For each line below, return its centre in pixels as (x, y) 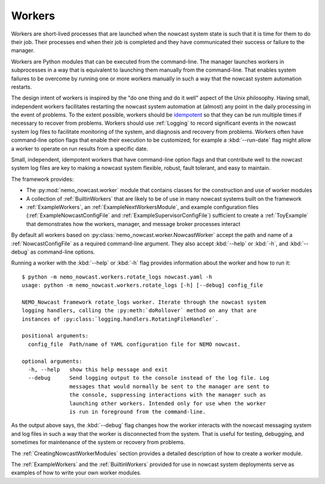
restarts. (22, 87)
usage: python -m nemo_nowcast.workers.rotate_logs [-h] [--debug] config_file (142, 285)
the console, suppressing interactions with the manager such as (168, 395)
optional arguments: (52, 361)
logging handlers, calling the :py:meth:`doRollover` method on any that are (139, 311)
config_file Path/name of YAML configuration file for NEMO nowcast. (134, 344)
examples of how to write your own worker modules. (76, 473)
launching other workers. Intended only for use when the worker (168, 403)
